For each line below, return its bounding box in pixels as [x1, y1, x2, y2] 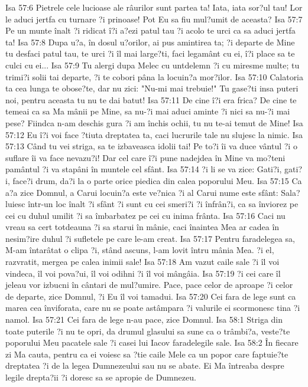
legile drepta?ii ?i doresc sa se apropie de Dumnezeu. [5, 371, 196, 383]
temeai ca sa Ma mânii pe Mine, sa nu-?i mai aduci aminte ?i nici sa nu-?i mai [5, 105, 290, 117]
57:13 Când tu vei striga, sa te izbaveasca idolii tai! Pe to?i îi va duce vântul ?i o [5, 140, 297, 152]
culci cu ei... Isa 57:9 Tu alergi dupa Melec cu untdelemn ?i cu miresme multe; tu [5, 58, 300, 71]
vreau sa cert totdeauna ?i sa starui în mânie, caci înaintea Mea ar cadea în [5, 221, 280, 233]
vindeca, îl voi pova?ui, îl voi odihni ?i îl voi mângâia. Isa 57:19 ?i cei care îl [5, 267, 281, 279]
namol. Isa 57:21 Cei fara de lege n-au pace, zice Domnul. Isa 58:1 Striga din [5, 313, 283, 326]
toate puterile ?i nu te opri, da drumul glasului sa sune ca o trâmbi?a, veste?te [5, 324, 290, 337]
